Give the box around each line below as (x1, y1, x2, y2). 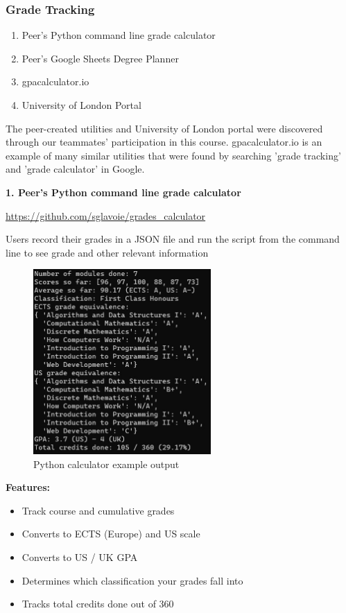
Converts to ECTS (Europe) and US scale (21, 526, 200, 541)
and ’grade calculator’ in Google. (6, 162, 145, 176)
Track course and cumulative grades (21, 503, 175, 517)
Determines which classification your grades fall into (21, 573, 243, 587)
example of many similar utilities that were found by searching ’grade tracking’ (6, 148, 341, 162)
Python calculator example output (33, 456, 180, 471)
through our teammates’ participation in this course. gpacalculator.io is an (6, 135, 322, 149)
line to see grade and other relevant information (6, 245, 209, 259)
